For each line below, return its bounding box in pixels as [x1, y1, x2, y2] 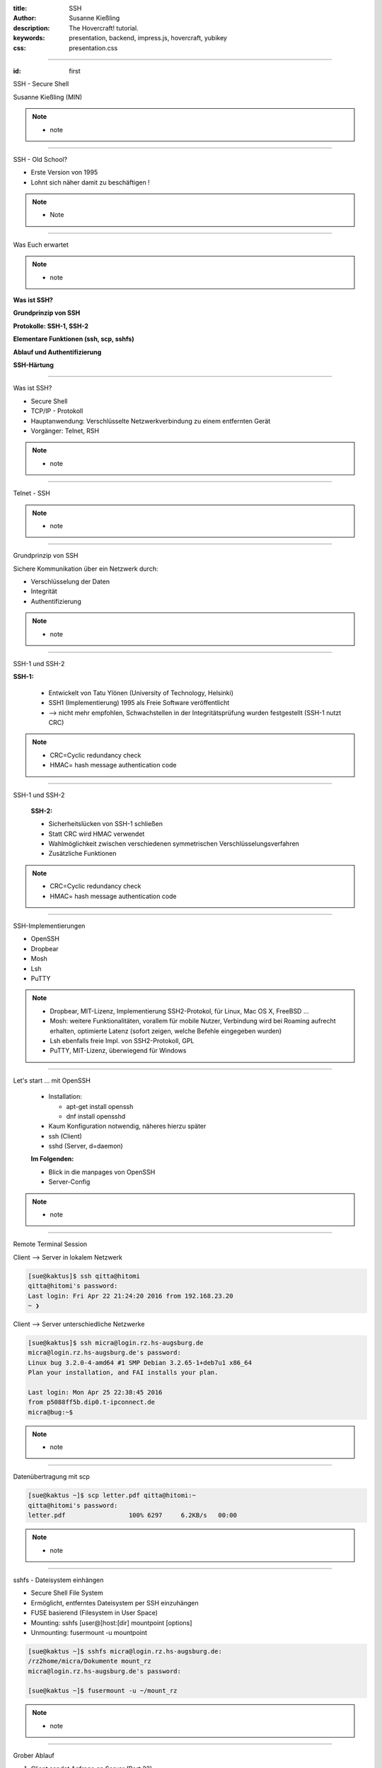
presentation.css [69, 43, 118, 52]
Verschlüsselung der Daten [30, 577, 110, 586]
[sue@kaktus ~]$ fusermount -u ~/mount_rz [28, 1687, 178, 1695]
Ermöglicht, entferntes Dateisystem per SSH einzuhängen [30, 1598, 199, 1607]
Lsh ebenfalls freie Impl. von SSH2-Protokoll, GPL [50, 1036, 195, 1045]
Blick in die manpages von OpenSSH [48, 1168, 156, 1176]
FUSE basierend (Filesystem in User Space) [30, 1609, 158, 1617]
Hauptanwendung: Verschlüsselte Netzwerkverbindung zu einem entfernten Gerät [30, 417, 271, 425]
